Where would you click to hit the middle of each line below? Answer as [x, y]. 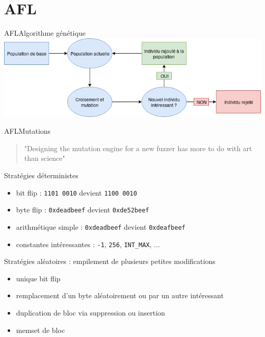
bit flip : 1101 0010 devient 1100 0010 [76, 192]
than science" [45, 158]
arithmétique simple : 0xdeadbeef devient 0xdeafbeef [101, 226]
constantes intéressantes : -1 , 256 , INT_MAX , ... [88, 244]
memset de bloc [41, 330]
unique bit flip [38, 278]
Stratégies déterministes [41, 175]
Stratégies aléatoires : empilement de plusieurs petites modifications [110, 261]
